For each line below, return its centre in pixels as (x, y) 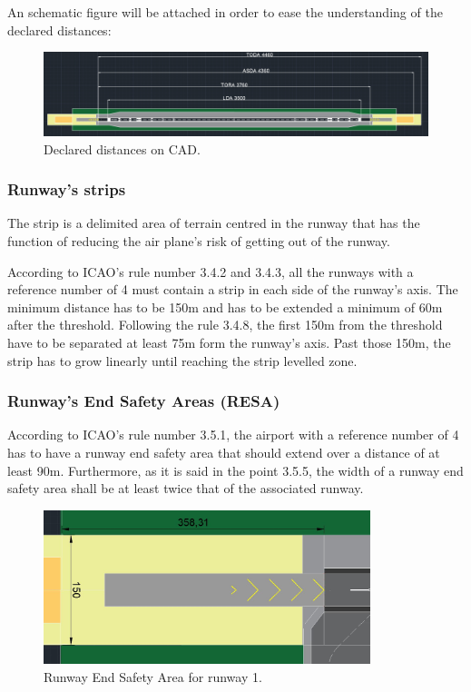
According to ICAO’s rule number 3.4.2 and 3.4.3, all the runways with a (211, 271)
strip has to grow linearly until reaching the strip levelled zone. (182, 360)
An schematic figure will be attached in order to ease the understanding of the (225, 12)
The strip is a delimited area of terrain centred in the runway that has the (214, 223)
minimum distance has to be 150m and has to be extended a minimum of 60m (225, 306)
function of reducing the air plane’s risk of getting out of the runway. (199, 240)
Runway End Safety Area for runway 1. (153, 676)
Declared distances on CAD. (122, 148)
